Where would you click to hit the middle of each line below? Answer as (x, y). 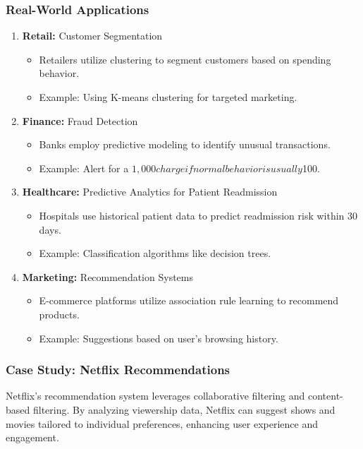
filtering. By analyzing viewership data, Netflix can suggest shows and (184, 409)
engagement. (32, 437)
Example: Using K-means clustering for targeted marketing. (168, 97)
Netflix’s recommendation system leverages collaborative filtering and (155, 396)
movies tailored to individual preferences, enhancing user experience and (162, 423)
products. (59, 314)
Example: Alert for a (84, 168)
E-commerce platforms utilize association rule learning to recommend (189, 300)
